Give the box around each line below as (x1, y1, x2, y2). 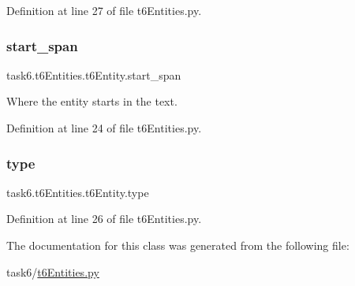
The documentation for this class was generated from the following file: (6, 237, 349, 253)
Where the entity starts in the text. (6, 93, 177, 110)
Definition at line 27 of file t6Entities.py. (6, 2, 202, 18)
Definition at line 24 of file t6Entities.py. (6, 120, 202, 136)
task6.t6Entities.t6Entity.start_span (6, 66, 181, 83)
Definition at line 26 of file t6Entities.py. (6, 210, 202, 227)
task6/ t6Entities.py (6, 263, 99, 280)
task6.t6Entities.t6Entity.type (6, 184, 149, 200)
